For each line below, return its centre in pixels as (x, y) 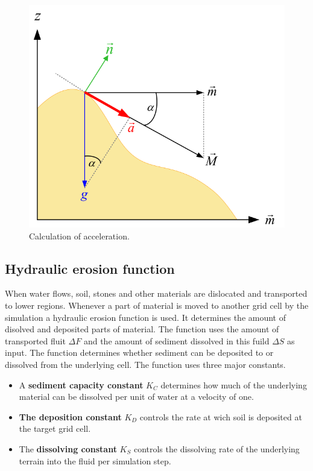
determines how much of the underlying (234, 384)
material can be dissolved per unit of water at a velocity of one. (136, 397)
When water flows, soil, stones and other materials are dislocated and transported (156, 293)
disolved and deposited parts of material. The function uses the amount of (142, 329)
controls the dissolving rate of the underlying (217, 448)
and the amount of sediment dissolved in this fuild (176, 340)
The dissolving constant (68, 448)
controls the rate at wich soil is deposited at (221, 416)
